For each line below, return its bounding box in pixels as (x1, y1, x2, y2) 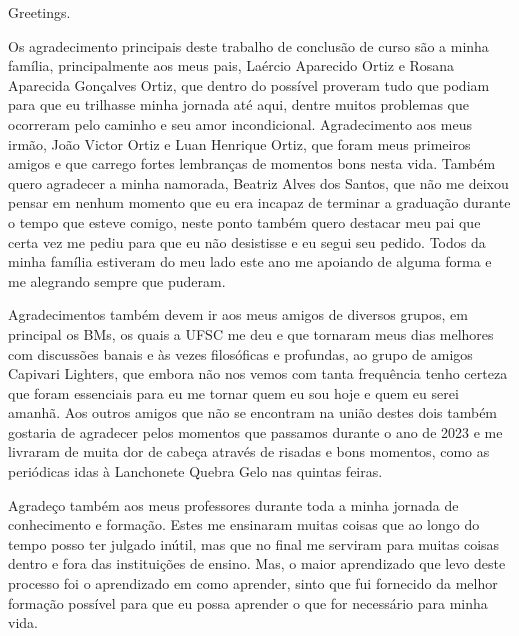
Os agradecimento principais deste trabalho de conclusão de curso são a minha (8, 35, 489, 56)
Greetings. (8, 2, 71, 22)
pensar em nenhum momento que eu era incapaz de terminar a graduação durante (8, 192, 511, 213)
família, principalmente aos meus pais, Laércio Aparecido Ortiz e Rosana (8, 55, 455, 76)
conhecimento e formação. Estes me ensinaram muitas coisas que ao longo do (8, 514, 480, 535)
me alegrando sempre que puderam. (8, 270, 226, 291)
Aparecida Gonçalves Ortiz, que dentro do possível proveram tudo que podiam (8, 74, 490, 95)
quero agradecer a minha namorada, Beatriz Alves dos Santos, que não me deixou (8, 172, 509, 193)
